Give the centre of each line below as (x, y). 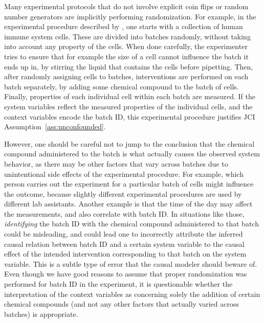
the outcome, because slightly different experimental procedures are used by (123, 193)
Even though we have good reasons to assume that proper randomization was (126, 274)
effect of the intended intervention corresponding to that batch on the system (125, 254)
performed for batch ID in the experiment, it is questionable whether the (118, 284)
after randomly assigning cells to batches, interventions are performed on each (126, 76)
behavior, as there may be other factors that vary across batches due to (116, 163)
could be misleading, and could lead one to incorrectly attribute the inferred (124, 234)
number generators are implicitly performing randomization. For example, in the (130, 16)
